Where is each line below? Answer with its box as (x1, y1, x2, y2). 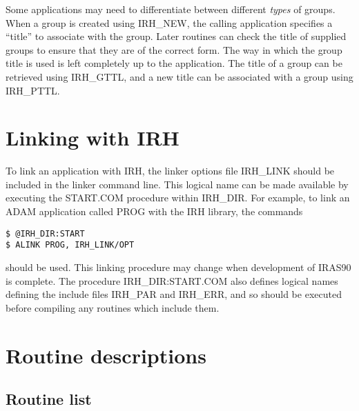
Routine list (6, 388, 92, 410)
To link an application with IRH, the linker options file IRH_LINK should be (6, 163, 335, 178)
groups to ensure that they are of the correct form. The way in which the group (6, 42, 342, 57)
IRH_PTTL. (6, 83, 60, 97)
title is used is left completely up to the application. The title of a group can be (6, 56, 342, 70)
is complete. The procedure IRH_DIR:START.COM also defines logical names (6, 273, 338, 288)
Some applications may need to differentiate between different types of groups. (6, 2, 336, 16)
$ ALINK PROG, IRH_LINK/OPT (6, 240, 135, 250)
